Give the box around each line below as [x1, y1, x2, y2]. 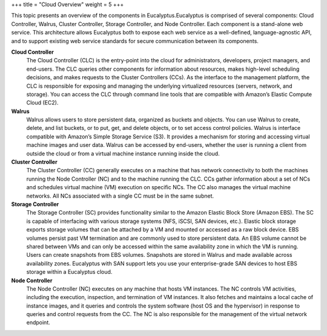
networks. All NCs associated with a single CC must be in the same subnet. [26, 192, 214, 199]
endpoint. [26, 319, 51, 326]
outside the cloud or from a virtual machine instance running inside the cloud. [26, 150, 220, 157]
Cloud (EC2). [26, 99, 59, 106]
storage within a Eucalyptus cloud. [26, 268, 113, 276]
